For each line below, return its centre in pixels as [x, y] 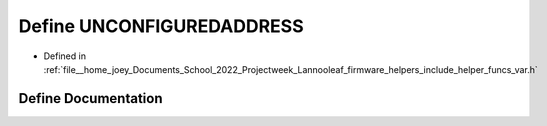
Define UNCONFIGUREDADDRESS [161, 26]
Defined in [65, 56]
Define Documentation [90, 98]
